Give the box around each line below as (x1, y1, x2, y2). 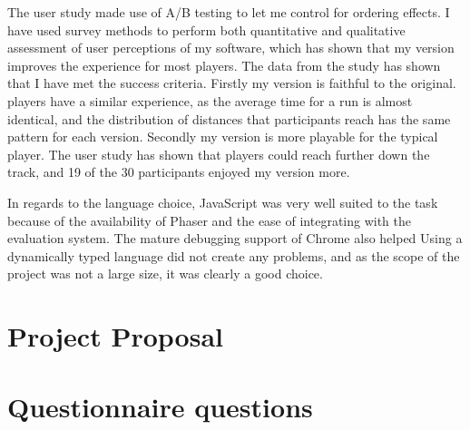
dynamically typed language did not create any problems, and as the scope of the (7, 246, 460, 265)
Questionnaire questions (7, 388, 313, 425)
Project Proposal (7, 318, 223, 355)
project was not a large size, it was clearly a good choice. (7, 264, 323, 283)
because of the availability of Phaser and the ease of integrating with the (7, 210, 412, 230)
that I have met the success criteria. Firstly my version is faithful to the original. (7, 73, 456, 93)
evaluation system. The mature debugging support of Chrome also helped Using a (7, 229, 463, 248)
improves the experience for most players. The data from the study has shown (7, 55, 441, 74)
